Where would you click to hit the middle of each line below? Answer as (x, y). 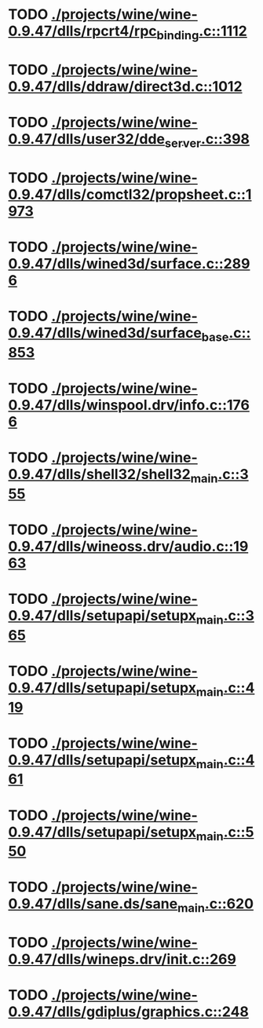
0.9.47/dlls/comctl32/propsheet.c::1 (130, 194)
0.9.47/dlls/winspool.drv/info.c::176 (129, 405)
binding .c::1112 (202, 32)
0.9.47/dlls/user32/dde (86, 139)
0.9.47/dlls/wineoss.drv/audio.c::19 (128, 547)
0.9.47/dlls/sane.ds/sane (93, 904)
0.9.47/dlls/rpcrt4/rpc (82, 31)
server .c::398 (207, 141)
